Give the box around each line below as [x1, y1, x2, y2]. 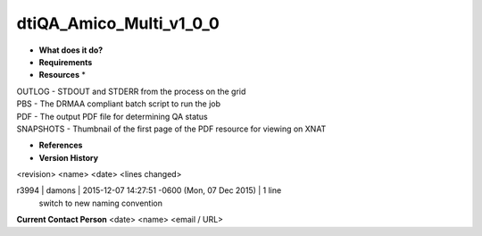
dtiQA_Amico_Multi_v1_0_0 [16, 13, 220, 33]
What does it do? [38, 45, 104, 55]
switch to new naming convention [38, 198, 162, 208]
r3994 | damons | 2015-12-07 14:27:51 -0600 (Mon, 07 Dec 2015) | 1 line [16, 185, 282, 196]
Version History [38, 152, 98, 163]
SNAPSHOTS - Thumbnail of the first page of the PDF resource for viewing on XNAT [16, 123, 327, 134]
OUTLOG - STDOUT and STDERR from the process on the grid [16, 86, 246, 97]
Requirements [38, 56, 93, 67]
